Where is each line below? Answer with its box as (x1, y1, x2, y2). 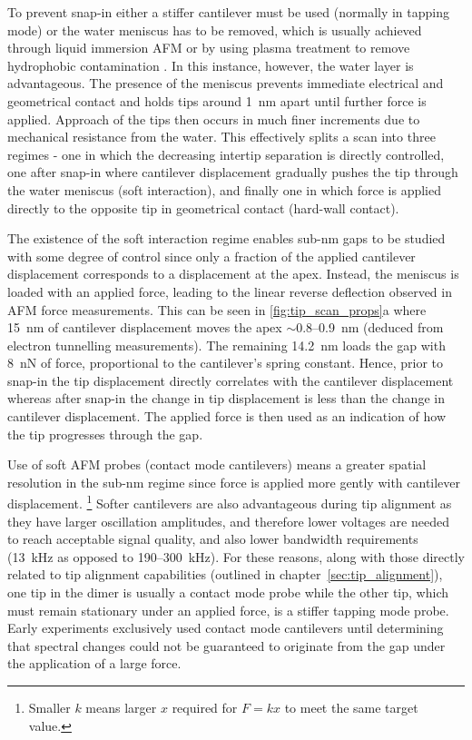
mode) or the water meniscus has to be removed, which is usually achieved (7, 20, 422, 39)
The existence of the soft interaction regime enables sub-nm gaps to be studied (7, 229, 446, 248)
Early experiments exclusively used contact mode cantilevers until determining (7, 618, 444, 637)
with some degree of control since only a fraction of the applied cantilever (7, 246, 416, 265)
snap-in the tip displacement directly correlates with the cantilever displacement (7, 370, 454, 390)
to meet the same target (284, 698, 418, 717)
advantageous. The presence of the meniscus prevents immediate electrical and (7, 74, 444, 93)
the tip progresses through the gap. (7, 424, 203, 443)
